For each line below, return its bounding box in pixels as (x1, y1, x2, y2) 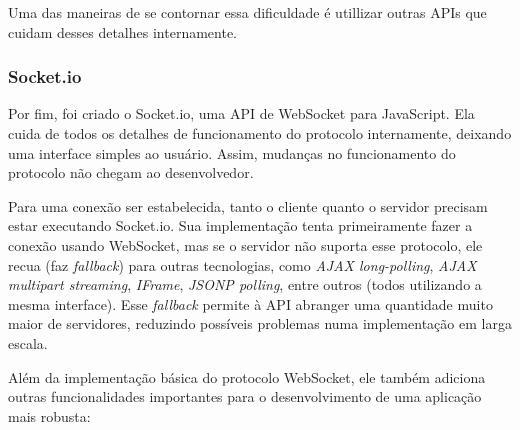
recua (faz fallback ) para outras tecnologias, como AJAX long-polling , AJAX (8, 254, 477, 275)
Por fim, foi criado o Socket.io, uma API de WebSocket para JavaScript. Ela (8, 103, 475, 124)
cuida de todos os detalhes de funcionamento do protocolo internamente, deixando (8, 123, 512, 143)
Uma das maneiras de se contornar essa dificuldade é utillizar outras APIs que (8, 2, 487, 22)
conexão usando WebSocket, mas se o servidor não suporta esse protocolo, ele (8, 234, 483, 255)
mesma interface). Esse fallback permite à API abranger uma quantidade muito (8, 293, 493, 314)
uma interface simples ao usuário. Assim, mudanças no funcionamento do (8, 142, 456, 163)
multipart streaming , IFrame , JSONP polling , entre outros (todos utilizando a (8, 274, 482, 295)
